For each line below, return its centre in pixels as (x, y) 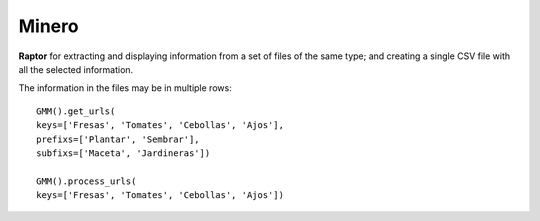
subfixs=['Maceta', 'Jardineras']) (123, 153)
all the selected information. (76, 69)
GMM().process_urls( (86, 181)
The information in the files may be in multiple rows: (125, 88)
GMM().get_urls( (76, 111)
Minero (48, 26)
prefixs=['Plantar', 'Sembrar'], (118, 139)
